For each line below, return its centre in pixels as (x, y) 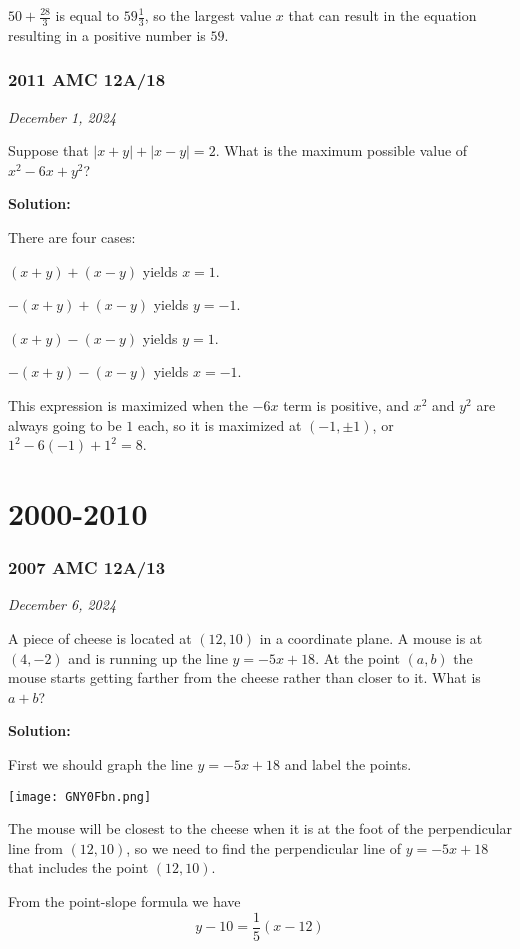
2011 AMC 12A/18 (87, 79)
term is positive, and (346, 404)
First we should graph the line (100, 763)
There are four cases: (72, 237)
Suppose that (48, 150)
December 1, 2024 (62, 116)
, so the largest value (208, 15)
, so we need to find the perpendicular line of (263, 847)
